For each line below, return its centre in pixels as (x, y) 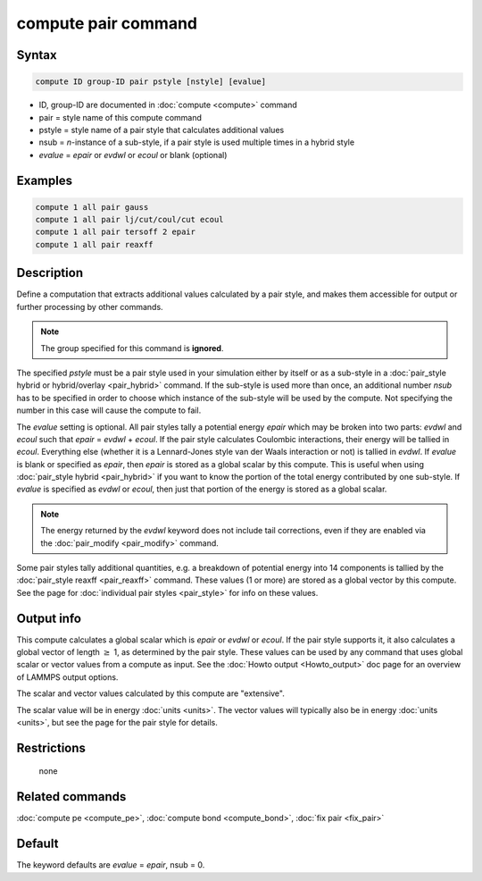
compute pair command (107, 23)
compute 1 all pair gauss (92, 207)
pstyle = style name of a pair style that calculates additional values (162, 130)
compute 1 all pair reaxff (94, 244)
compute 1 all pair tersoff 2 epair (116, 232)
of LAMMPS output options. (67, 677)
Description (50, 273)
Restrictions (51, 747)
